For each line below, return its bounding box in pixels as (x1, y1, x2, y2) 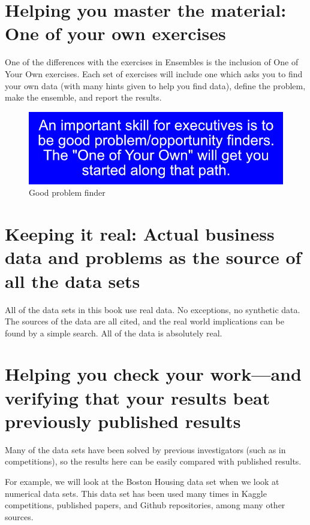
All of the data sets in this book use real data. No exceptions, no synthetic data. (5, 303, 300, 315)
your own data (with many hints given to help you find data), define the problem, (5, 79, 306, 92)
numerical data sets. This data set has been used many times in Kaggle (5, 487, 267, 499)
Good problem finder (29, 186, 106, 199)
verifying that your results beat (5, 385, 270, 409)
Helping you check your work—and (5, 362, 302, 386)
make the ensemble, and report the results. (5, 91, 162, 104)
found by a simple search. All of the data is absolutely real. (5, 326, 222, 339)
